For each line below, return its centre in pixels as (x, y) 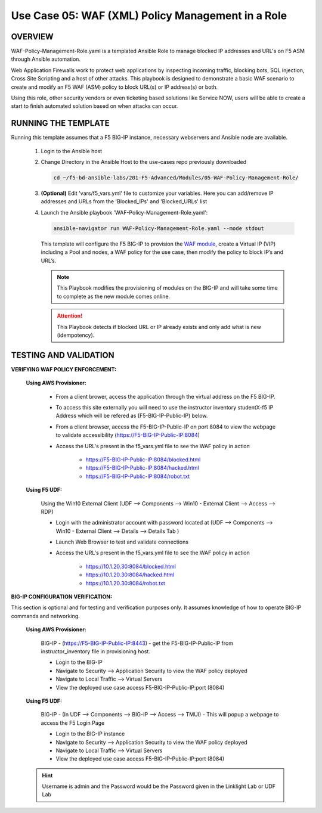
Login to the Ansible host (72, 151)
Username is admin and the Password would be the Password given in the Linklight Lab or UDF (159, 786)
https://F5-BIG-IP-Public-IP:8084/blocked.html (143, 460)
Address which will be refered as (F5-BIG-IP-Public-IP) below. (132, 416)
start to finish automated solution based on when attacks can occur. (95, 106)
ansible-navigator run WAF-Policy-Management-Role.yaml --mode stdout (159, 228)
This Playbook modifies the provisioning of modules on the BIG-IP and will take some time (167, 288)
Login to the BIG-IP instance (90, 734)
